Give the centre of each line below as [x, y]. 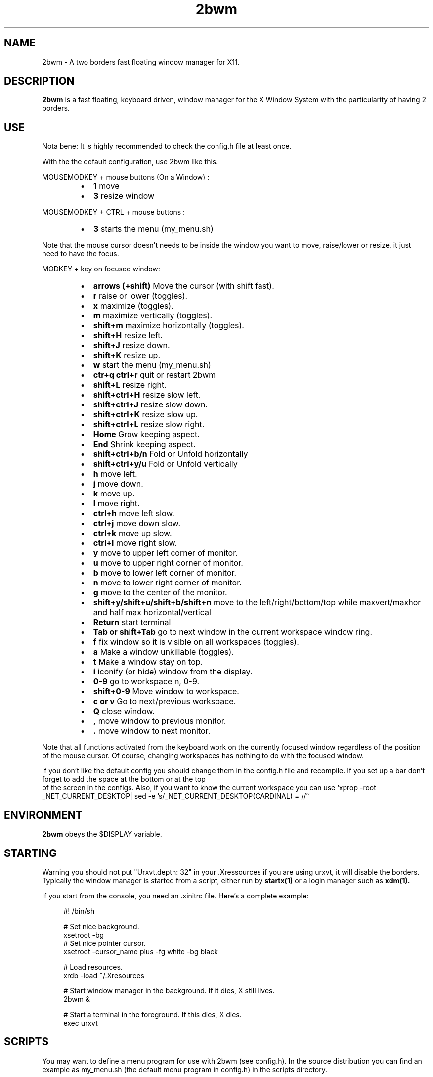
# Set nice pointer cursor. [105, 943]
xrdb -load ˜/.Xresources [104, 975]
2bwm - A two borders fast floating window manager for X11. [141, 62]
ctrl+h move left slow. [134, 514]
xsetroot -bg [84, 935]
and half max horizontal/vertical [152, 612]
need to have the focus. [81, 254]
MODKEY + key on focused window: [101, 269]
